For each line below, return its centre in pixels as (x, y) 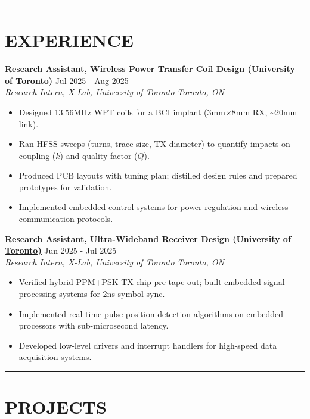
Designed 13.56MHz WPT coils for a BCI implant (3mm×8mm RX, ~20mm (158, 112)
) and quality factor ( (99, 155)
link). (29, 123)
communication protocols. (66, 219)
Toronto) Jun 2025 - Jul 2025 (61, 250)
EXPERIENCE (69, 40)
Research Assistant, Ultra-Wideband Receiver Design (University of (148, 238)
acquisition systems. (55, 357)
